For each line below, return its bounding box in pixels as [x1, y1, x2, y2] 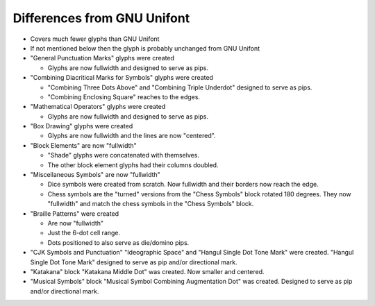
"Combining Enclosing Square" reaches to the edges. [47, 92, 201, 101]
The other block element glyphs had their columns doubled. [47, 160, 219, 169]
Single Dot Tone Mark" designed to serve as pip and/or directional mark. [30, 257, 237, 266]
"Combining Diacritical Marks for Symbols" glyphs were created [30, 74, 213, 82]
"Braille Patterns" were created [30, 209, 119, 218]
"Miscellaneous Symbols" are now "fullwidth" [30, 171, 161, 179]
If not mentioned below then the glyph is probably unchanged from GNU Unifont [30, 44, 260, 52]
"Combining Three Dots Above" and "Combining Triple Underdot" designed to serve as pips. [47, 83, 312, 92]
